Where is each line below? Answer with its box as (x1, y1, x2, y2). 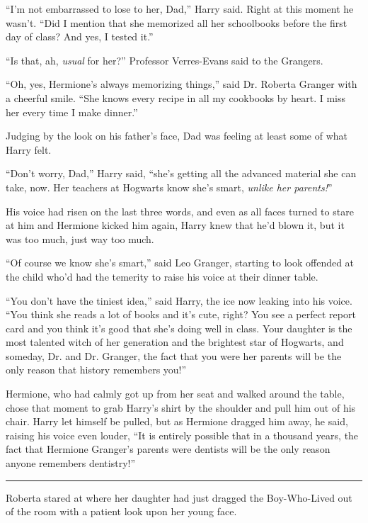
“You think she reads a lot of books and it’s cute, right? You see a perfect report (6, 307, 356, 322)
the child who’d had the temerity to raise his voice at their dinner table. (6, 269, 318, 283)
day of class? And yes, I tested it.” (6, 29, 154, 44)
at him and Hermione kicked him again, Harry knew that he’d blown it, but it (6, 218, 345, 232)
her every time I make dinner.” (6, 104, 138, 119)
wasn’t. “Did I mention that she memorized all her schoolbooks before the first (6, 15, 347, 30)
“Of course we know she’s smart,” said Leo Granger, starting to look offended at (6, 255, 355, 270)
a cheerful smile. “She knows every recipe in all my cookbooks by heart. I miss (6, 90, 345, 105)
